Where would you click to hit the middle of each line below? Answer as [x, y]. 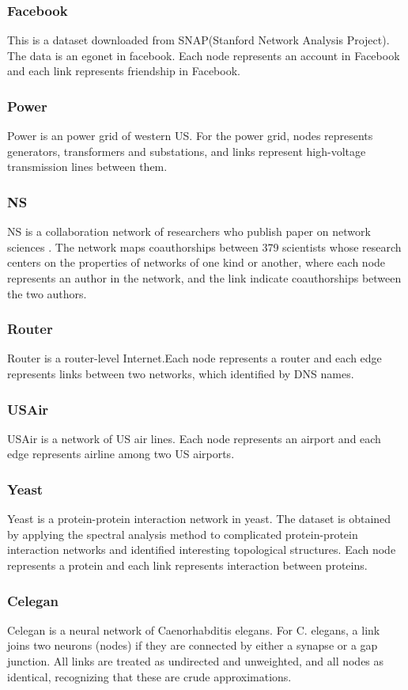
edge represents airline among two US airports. [121, 454]
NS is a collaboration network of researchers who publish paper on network [189, 231]
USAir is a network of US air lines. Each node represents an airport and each [194, 438]
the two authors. [47, 293]
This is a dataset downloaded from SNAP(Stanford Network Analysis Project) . [198, 40]
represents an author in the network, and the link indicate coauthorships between [204, 278]
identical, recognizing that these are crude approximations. [149, 676]
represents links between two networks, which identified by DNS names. [181, 373]
